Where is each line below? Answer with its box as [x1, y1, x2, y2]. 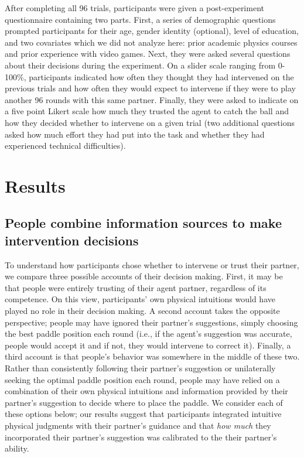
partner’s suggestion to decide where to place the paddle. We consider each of [5, 396, 283, 408]
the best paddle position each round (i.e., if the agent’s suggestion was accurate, [5, 327, 292, 340]
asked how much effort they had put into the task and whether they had [5, 128, 265, 140]
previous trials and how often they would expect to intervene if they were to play [5, 82, 296, 94]
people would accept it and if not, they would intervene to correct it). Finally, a [5, 339, 291, 351]
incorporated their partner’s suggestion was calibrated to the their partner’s [5, 430, 277, 443]
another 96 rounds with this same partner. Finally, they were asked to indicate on [5, 93, 299, 105]
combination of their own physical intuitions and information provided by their [5, 385, 288, 397]
